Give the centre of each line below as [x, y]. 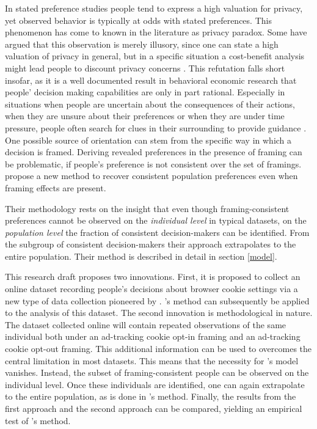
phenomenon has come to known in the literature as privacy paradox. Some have [156, 32]
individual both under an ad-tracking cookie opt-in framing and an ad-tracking [153, 336]
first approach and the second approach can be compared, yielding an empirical [154, 408]
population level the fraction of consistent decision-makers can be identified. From [157, 232]
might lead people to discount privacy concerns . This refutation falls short [145, 68]
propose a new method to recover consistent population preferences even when [151, 176]
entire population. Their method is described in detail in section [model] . [141, 256]
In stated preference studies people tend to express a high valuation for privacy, [154, 8]
